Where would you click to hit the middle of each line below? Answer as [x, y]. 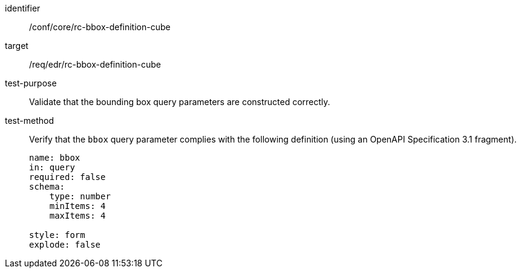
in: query [52, 167]
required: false [67, 177]
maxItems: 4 [77, 216]
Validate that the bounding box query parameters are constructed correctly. [180, 102]
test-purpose [31, 83]
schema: [47, 187]
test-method [29, 120]
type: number [80, 196]
